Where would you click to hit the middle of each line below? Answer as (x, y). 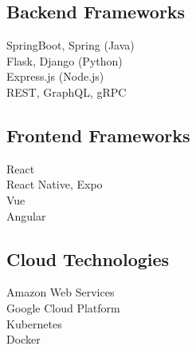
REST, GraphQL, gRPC (67, 91)
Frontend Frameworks (98, 135)
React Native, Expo (55, 184)
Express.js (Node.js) (55, 76)
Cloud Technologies (88, 259)
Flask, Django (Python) (65, 60)
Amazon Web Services (61, 292)
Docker (24, 339)
